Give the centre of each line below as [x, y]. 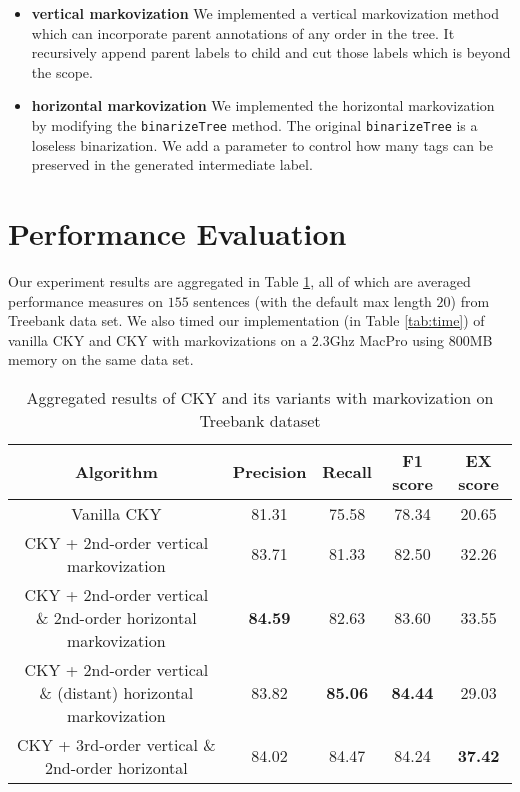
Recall [347, 472]
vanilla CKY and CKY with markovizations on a [158, 339]
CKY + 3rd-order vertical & [116, 744]
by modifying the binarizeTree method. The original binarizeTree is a [254, 124]
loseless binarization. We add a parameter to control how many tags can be [262, 144]
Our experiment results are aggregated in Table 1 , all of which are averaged [239, 280]
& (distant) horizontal [116, 692]
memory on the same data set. [101, 359]
